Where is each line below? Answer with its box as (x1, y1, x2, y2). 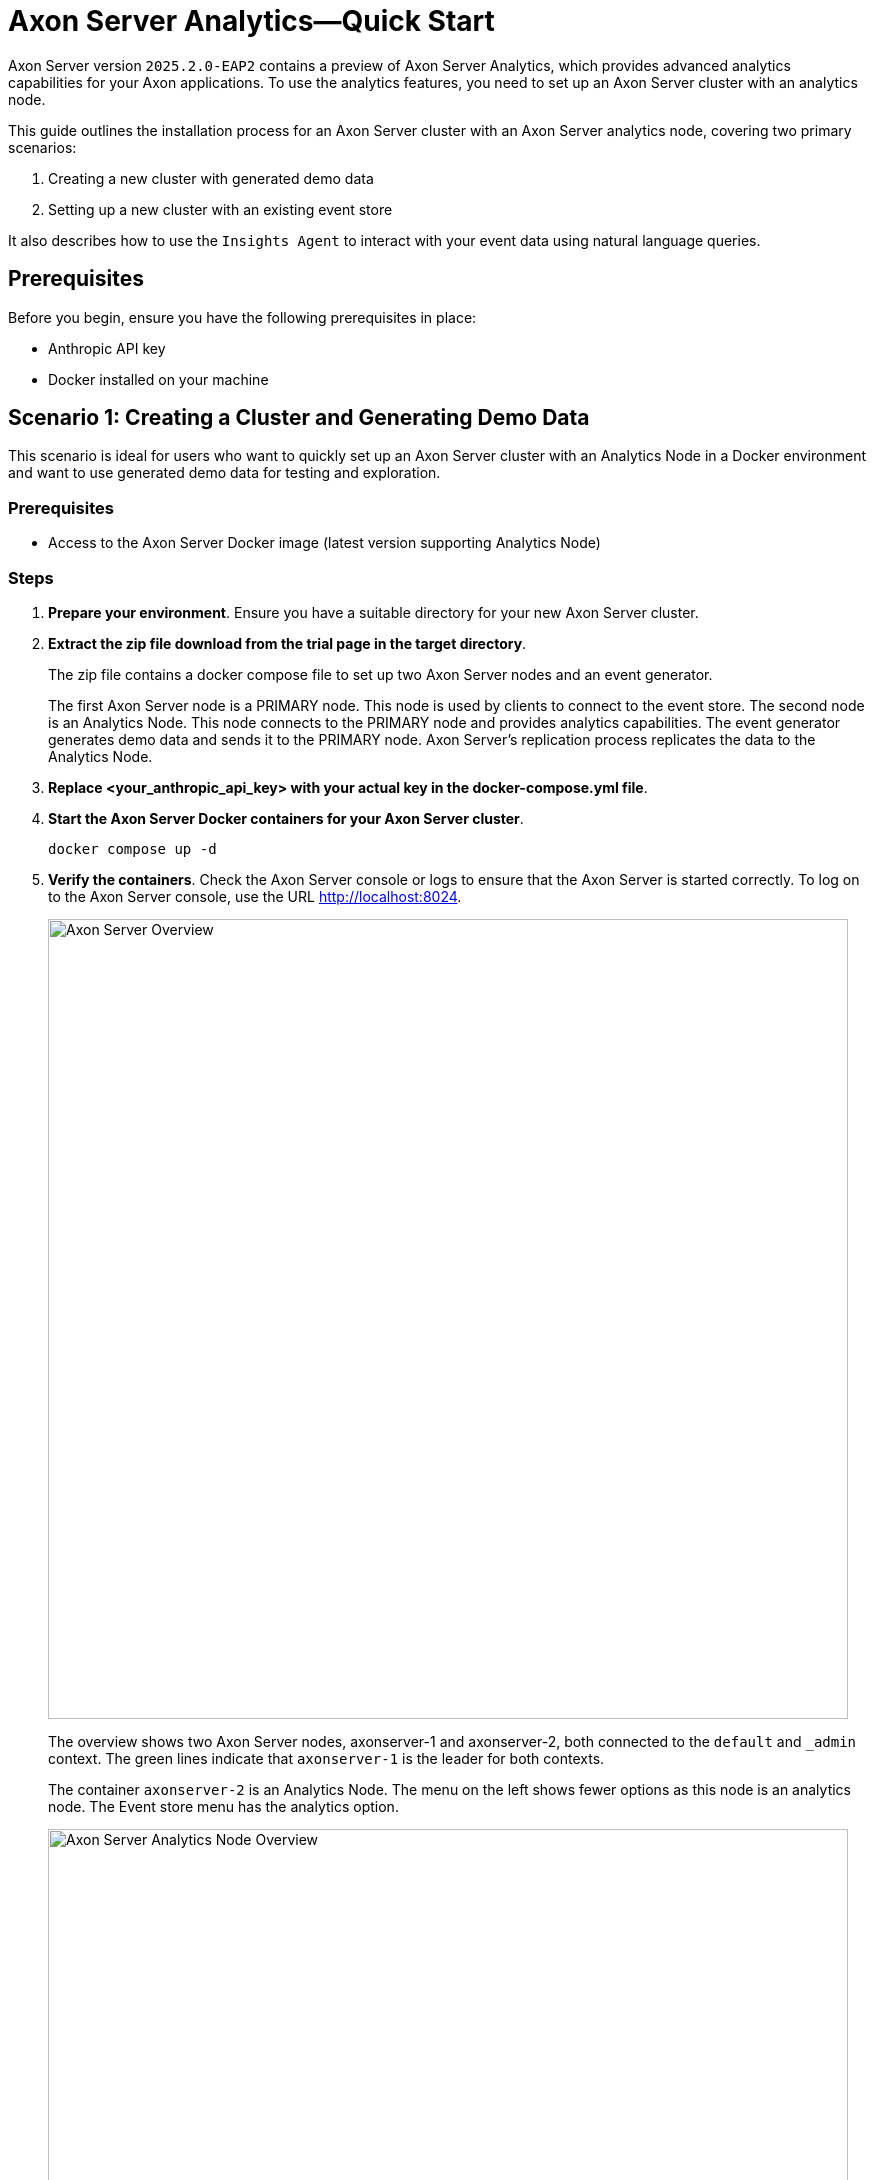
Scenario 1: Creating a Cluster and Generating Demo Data (8, 405, 590, 431)
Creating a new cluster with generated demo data (48, 169, 374, 187)
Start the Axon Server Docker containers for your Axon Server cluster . (48, 809, 524, 827)
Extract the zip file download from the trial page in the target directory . (48, 634, 527, 652)
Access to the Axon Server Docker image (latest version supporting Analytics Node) (48, 534, 601, 552)
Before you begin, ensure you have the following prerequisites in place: (8, 308, 477, 326)
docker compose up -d (48, 840, 217, 857)
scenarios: (8, 138, 77, 156)
